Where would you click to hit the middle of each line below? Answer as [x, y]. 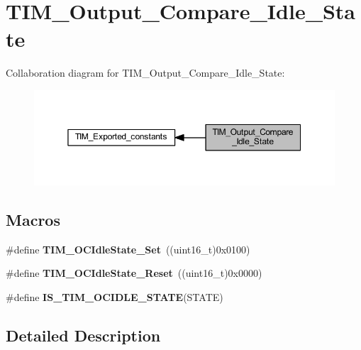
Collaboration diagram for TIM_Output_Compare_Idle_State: [145, 73]
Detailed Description [83, 335]
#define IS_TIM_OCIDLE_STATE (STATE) [115, 296]
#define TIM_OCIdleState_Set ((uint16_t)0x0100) [128, 249]
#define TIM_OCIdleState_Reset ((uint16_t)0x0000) [134, 273]
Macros [33, 219]
